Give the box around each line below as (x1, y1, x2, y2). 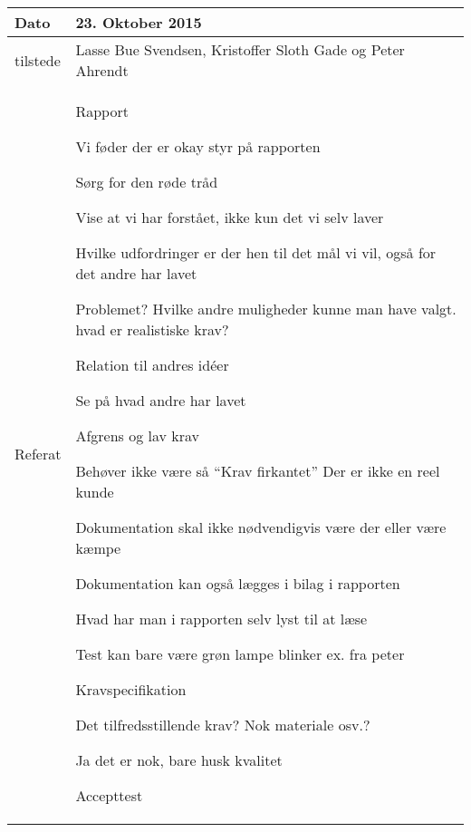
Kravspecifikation (75, 679, 187, 700)
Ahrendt (75, 60, 129, 81)
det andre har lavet (75, 263, 197, 284)
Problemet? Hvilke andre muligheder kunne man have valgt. (75, 298, 457, 319)
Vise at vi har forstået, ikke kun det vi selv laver (75, 207, 384, 227)
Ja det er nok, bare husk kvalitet (75, 750, 283, 770)
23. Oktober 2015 (75, 12, 202, 33)
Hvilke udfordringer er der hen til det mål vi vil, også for (75, 242, 437, 263)
